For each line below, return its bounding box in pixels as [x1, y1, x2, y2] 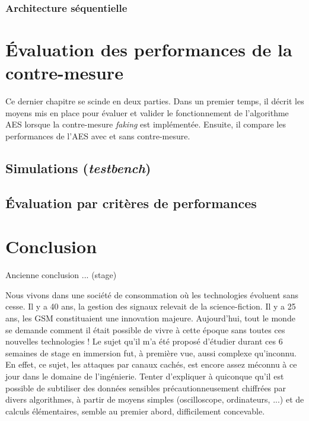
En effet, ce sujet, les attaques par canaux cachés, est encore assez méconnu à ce [5, 358, 297, 371]
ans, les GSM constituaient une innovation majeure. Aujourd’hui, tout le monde [5, 312, 295, 324]
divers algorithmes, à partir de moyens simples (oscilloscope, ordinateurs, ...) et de [5, 393, 304, 406]
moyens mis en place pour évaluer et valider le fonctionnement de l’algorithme [5, 106, 289, 119]
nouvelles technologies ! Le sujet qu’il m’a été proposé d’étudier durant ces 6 [5, 335, 283, 347]
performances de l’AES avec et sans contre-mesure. [5, 129, 190, 142]
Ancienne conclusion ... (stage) [5, 269, 117, 281]
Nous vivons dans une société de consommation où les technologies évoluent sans [5, 288, 299, 301]
